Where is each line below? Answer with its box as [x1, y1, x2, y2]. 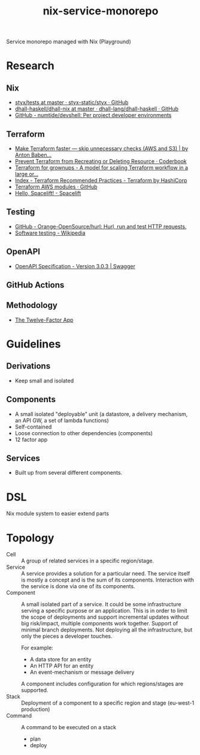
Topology [6, 531, 54, 544]
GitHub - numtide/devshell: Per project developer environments [14, 112, 172, 119]
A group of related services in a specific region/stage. [21, 557, 154, 565]
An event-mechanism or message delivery [29, 669, 135, 676]
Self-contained [14, 423, 52, 430]
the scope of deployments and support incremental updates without [21, 613, 189, 621]
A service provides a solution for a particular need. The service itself [21, 570, 190, 577]
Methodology [6, 300, 58, 310]
